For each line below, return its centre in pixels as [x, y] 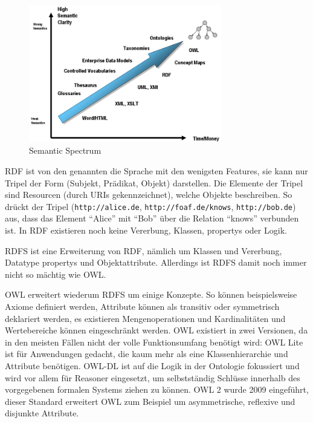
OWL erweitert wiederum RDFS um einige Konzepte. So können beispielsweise [151, 294]
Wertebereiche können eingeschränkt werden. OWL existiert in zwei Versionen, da [156, 330]
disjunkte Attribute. [42, 413]
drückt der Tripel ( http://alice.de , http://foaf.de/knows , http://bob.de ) [150, 206]
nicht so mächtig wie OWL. [56, 274]
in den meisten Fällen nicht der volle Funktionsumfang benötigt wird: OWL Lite [154, 342]
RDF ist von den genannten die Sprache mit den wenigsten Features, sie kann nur [156, 171]
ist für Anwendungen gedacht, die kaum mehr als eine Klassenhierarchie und [147, 354]
